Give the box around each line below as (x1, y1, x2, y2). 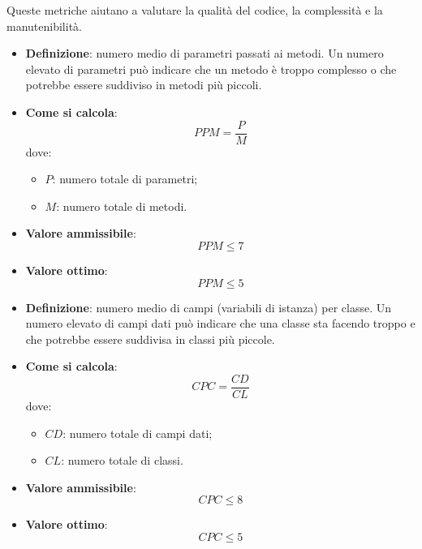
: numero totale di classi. (61, 452, 183, 469)
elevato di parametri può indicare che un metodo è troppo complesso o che (25, 60, 397, 77)
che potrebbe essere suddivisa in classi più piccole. (25, 330, 275, 347)
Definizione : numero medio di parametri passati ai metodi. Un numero (25, 45, 384, 62)
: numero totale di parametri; (52, 170, 198, 187)
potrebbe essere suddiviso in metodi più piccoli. (25, 76, 262, 93)
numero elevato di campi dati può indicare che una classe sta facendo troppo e (25, 315, 416, 332)
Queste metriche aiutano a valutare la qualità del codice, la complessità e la (6, 2, 383, 18)
